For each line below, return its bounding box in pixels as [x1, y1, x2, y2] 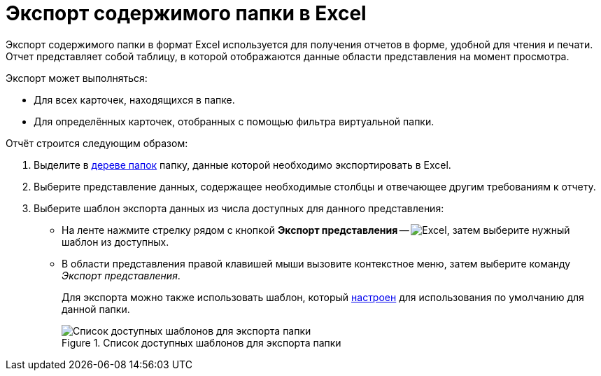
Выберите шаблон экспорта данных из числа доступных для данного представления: [34, 202, 444, 214]
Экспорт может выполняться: [6, 71, 148, 84]
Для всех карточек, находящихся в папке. [34, 93, 235, 106]
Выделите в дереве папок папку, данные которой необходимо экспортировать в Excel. [34, 158, 451, 171]
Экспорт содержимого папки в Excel [6, 1, 367, 25]
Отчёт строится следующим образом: [6, 137, 188, 149]
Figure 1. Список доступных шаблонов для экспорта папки [62, 336, 341, 349]
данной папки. [62, 302, 130, 315]
